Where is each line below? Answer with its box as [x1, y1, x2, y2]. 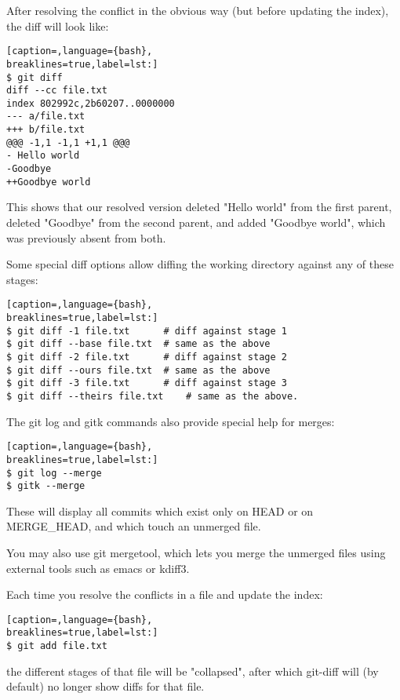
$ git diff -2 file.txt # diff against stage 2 [6, 352, 287, 363]
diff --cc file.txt [6, 85, 107, 97]
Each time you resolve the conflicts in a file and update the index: [6, 586, 323, 603]
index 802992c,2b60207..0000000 [6, 97, 175, 109]
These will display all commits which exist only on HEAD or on [6, 502, 314, 519]
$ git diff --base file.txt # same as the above [6, 338, 271, 350]
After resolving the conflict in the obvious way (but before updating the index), [6, 2, 389, 18]
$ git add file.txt [6, 640, 107, 652]
